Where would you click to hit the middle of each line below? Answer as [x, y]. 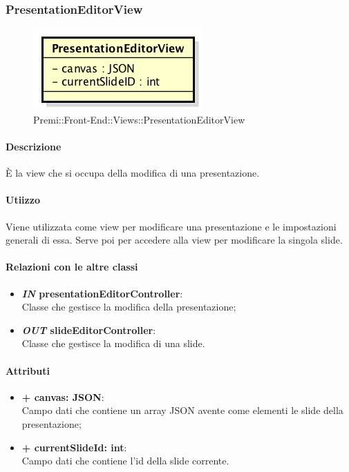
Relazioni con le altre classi [72, 267]
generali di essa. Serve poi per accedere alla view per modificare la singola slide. [174, 240]
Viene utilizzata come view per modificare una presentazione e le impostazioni [171, 226]
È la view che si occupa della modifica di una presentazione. [133, 173]
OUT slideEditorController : [89, 330]
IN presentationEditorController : [102, 293]
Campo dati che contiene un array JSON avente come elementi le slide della [182, 410]
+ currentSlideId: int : [74, 447]
